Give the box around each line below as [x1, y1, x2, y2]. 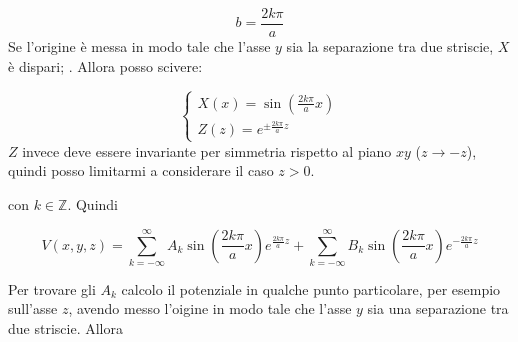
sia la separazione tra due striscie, [286, 36, 494, 57]
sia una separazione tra [367, 298, 509, 319]
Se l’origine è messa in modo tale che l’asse [8, 36, 271, 57]
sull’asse [8, 298, 58, 319]
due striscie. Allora [8, 318, 123, 339]
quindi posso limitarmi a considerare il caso [8, 160, 274, 181]
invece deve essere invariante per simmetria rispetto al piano [22, 140, 392, 161]
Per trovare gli [8, 278, 96, 299]
